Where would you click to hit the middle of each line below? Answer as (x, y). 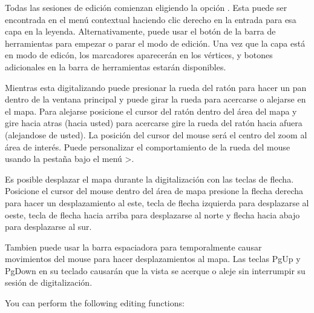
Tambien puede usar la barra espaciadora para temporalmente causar (133, 247)
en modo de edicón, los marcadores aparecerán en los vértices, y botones (139, 55)
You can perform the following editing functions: (95, 303)
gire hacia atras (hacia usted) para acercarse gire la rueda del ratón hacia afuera (154, 123)
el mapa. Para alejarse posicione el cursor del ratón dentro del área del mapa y (151, 111)
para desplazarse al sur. (48, 227)
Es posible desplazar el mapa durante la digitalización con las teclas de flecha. (149, 179)
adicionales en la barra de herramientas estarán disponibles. (116, 66)
